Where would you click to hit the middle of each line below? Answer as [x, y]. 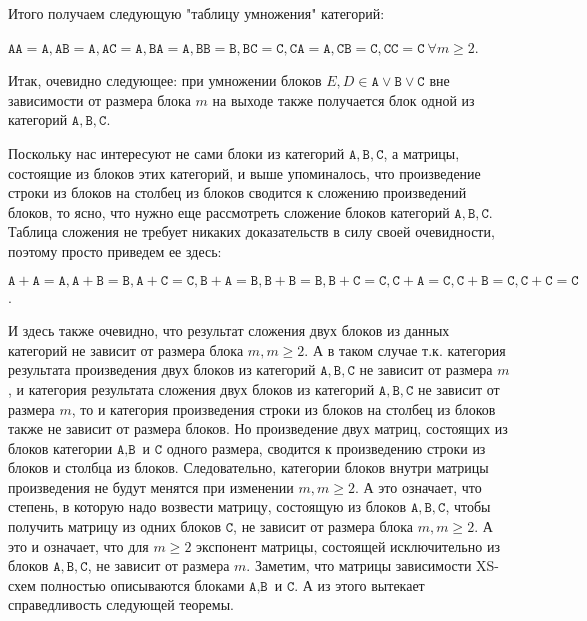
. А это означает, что [418, 486]
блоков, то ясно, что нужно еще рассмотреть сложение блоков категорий [229, 211]
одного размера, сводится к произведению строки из [326, 447]
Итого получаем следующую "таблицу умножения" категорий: [196, 13]
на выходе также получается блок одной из [343, 99]
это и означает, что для [78, 545]
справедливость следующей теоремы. [121, 604]
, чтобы [468, 506]
